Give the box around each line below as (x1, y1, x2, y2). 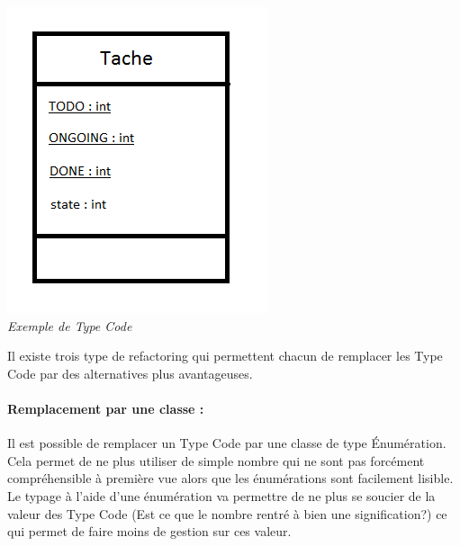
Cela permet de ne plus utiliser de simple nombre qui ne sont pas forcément (7, 451, 425, 470)
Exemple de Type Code (7, 316, 132, 335)
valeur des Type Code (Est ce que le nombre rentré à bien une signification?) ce (7, 504, 447, 523)
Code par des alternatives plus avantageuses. (7, 363, 253, 382)
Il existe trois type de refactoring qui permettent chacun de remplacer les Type (7, 346, 443, 365)
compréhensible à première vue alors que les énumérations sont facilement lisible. (7, 469, 454, 488)
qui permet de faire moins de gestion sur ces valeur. (7, 522, 292, 541)
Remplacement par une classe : (7, 398, 204, 417)
